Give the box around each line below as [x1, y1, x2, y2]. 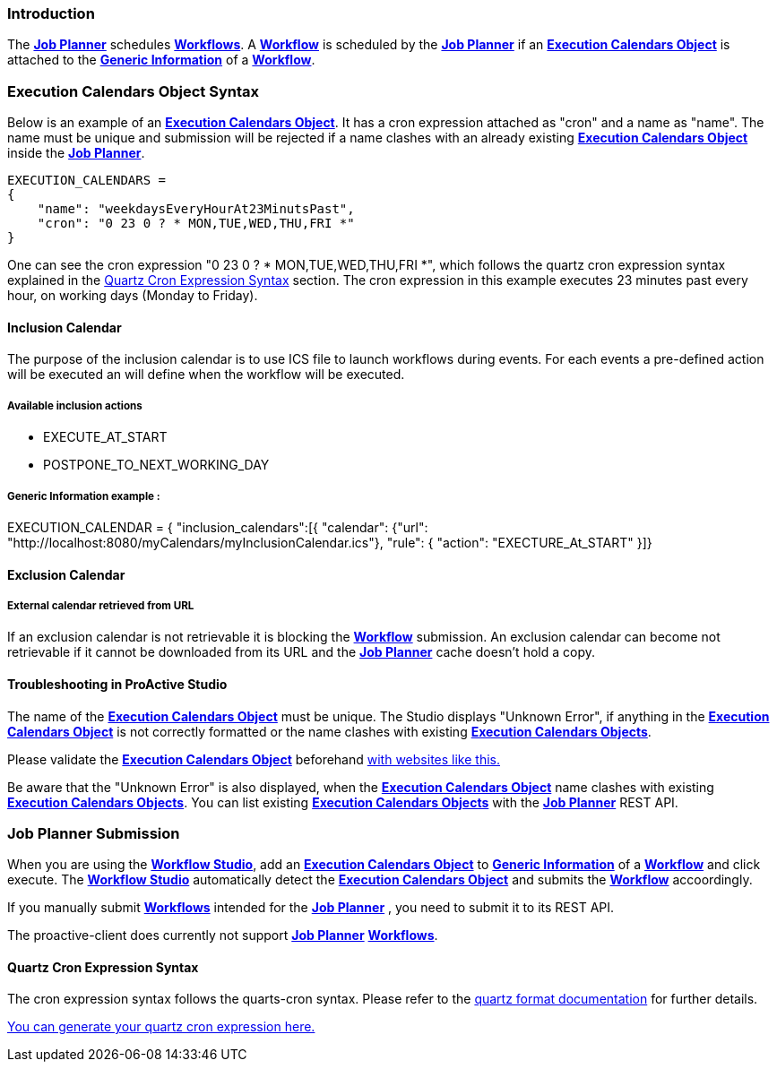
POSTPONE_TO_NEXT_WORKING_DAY [43, 457, 270, 473]
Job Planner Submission [7, 823, 180, 842]
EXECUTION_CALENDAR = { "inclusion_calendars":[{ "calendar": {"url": [7, 519, 428, 535]
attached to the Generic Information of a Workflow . [7, 52, 315, 68]
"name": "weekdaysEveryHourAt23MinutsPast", [37, 202, 355, 217]
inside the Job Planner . [7, 145, 145, 161]
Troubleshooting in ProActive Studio [7, 676, 228, 692]
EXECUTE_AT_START [43, 429, 168, 445]
